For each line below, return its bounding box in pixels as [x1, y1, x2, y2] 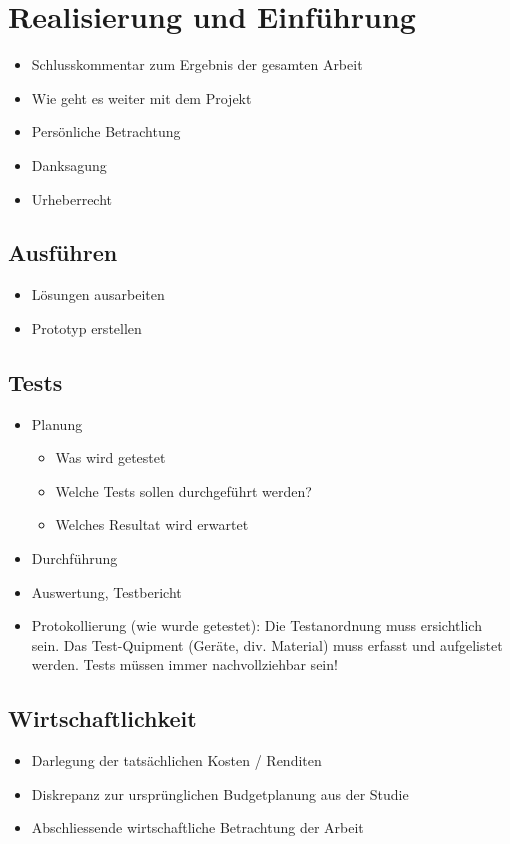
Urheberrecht [31, 188, 113, 209]
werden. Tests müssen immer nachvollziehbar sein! [31, 654, 338, 675]
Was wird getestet [55, 447, 166, 468]
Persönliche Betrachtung [31, 121, 181, 142]
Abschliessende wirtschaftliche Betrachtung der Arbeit [31, 817, 364, 838]
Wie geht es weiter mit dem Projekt [31, 87, 252, 108]
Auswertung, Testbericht [31, 581, 182, 602]
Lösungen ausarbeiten [31, 284, 165, 305]
